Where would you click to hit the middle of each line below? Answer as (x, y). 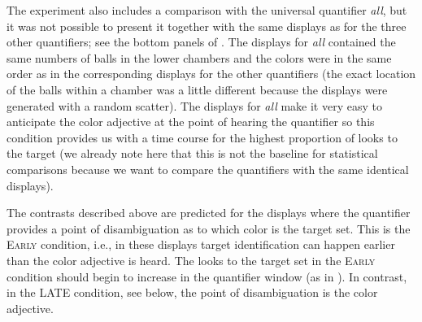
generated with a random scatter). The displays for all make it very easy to (194, 105)
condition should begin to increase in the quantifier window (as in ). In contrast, (207, 276)
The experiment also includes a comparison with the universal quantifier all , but (207, 10)
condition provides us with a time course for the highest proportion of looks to (202, 137)
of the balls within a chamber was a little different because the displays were (197, 89)
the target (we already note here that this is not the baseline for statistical (192, 153)
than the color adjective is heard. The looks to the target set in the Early (191, 260)
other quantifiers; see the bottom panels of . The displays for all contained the (201, 42)
